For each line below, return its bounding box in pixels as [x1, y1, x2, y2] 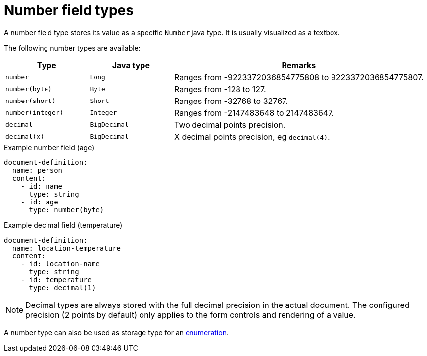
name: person [12, 166, 63, 174]
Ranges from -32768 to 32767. [174, 96, 288, 106]
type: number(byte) [29, 205, 104, 214]
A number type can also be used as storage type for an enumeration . [4, 328, 229, 337]
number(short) [5, 97, 56, 105]
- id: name [20, 182, 63, 190]
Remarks [282, 60, 316, 70]
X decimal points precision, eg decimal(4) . [174, 131, 330, 142]
